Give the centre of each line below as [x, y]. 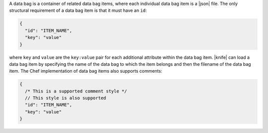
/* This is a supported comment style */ [76, 91]
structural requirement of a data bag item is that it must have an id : [78, 10]
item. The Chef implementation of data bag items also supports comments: [86, 71]
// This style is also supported [66, 98]
